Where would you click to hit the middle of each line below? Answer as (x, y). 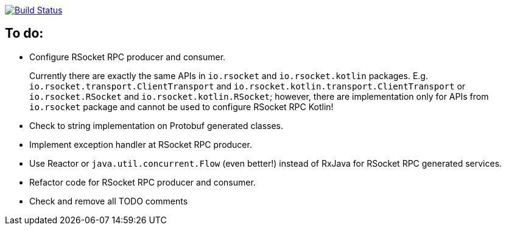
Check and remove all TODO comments (109, 201)
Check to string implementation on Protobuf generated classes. (156, 125)
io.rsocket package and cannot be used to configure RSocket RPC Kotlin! (181, 106)
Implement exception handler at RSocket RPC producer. (141, 144)
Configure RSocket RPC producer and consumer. (128, 57)
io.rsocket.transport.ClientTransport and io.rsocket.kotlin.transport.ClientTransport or (248, 86)
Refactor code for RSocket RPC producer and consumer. (142, 182)
